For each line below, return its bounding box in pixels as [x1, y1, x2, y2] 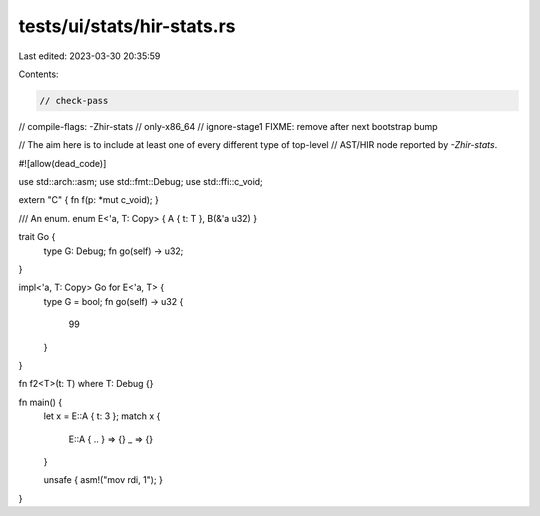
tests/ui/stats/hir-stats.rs [18, 15, 236, 37]
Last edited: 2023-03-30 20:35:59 [18, 50, 161, 62]
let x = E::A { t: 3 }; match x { [43, 410, 161, 422]
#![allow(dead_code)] [18, 157, 107, 169]
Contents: [18, 68, 59, 80]
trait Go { [18, 231, 56, 243]
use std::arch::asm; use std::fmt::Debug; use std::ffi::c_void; [18, 176, 264, 188]
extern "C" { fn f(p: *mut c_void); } [18, 194, 159, 206]
